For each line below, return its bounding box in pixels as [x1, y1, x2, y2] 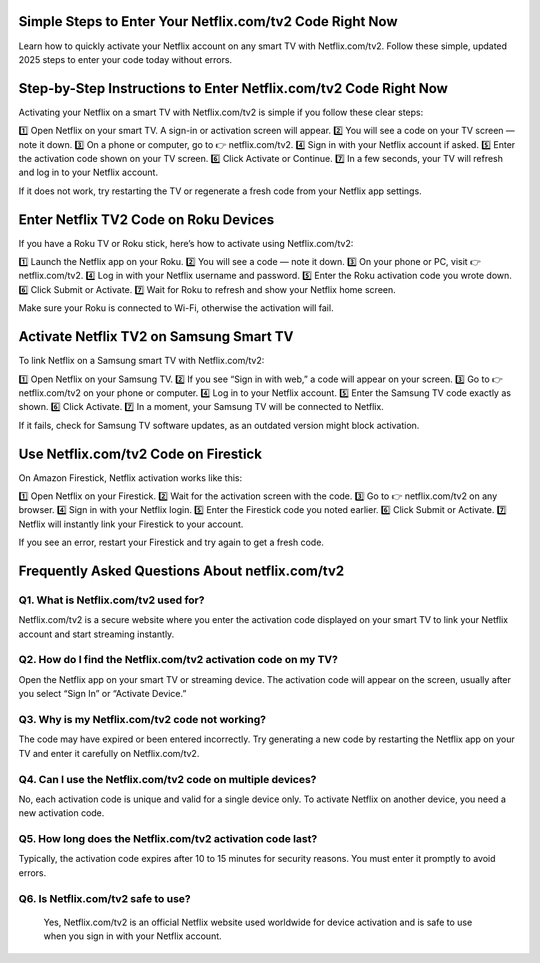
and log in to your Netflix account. [18, 166, 159, 179]
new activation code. [18, 807, 105, 819]
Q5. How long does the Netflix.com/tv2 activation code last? [18, 832, 318, 846]
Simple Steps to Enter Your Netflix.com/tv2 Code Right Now [18, 13, 398, 30]
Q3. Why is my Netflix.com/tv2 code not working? [18, 713, 267, 727]
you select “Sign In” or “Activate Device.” [18, 688, 187, 700]
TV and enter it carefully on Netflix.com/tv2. [18, 747, 200, 759]
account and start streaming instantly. [18, 628, 175, 640]
